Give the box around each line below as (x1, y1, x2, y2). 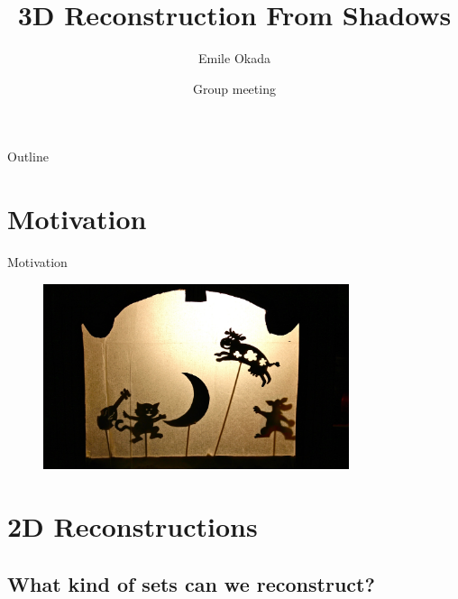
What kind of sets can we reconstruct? (7, 569, 375, 597)
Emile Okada (198, 49, 270, 68)
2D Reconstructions (7, 508, 258, 545)
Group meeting (193, 78, 276, 97)
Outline (7, 147, 49, 166)
